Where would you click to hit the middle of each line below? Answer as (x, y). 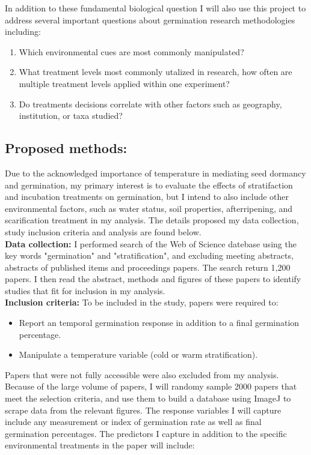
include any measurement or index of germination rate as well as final (133, 422)
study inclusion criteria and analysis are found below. (103, 231)
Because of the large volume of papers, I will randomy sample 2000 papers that (151, 386)
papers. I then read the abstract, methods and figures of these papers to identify (153, 279)
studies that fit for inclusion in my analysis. (85, 290)
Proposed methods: (66, 148)
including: (23, 32)
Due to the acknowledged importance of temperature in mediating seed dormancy (155, 173)
